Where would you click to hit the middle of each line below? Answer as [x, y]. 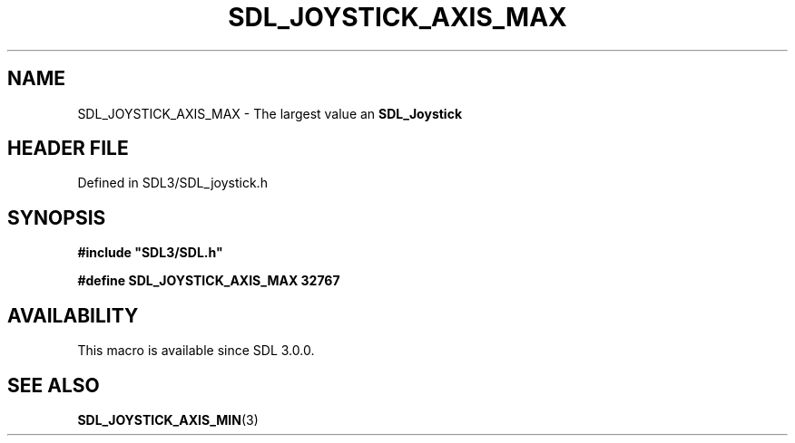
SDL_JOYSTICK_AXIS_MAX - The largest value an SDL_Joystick [270, 113]
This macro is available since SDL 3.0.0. [196, 351]
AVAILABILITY [73, 315]
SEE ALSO [54, 385]
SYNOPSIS [57, 217]
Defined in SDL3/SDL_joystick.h [172, 183]
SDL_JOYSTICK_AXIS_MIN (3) [168, 419]
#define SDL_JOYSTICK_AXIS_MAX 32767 [209, 281]
